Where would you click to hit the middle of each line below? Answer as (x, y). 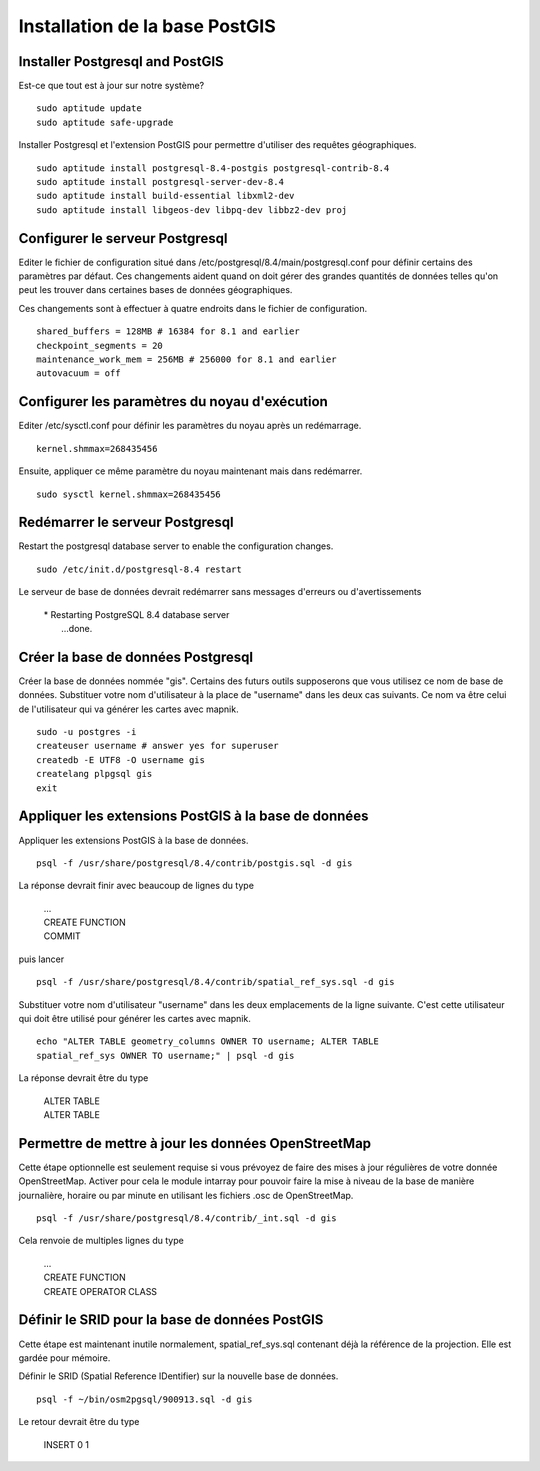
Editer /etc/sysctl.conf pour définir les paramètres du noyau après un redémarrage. (190, 426)
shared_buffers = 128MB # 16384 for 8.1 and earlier (168, 331)
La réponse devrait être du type (83, 1078)
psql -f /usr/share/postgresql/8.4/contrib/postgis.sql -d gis (194, 863)
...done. (77, 628)
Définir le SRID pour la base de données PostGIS (171, 1320)
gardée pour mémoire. (64, 1357)
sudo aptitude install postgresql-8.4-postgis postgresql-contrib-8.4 (213, 168)
